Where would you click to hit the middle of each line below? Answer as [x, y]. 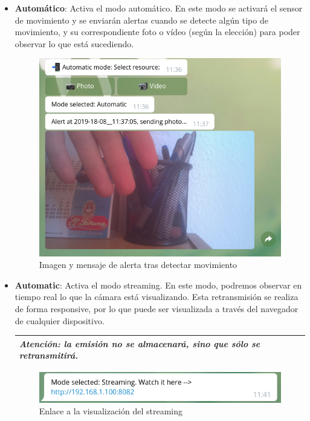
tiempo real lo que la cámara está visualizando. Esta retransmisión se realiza [157, 297]
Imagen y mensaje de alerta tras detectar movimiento [138, 265]
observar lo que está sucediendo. [74, 43]
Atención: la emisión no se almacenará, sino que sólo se [140, 343]
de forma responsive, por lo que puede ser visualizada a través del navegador [157, 308]
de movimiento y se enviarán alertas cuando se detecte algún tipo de [141, 20]
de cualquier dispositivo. [60, 320]
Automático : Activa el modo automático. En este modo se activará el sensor [159, 8]
